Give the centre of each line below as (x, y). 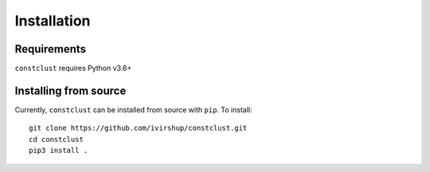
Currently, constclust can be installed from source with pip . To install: (133, 109)
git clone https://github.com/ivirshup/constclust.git (138, 128)
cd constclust (56, 139)
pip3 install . (59, 150)
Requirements (51, 49)
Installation (53, 21)
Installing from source (70, 90)
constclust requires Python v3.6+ (73, 68)
